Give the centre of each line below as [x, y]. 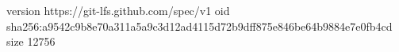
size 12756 [31, 41]
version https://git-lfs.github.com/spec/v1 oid [118, 10]
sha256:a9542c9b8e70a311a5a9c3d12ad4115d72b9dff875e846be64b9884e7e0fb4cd [199, 26]
